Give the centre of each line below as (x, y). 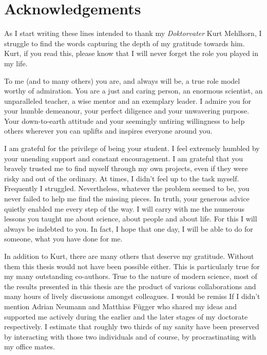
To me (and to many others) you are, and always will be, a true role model (122, 80)
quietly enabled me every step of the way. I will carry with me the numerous (125, 208)
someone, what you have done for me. (63, 239)
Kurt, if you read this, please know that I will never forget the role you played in (131, 53)
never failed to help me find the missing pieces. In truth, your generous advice (127, 199)
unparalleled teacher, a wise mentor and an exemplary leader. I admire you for (128, 100)
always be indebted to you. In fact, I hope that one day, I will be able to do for (129, 228)
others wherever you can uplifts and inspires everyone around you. (108, 131)
